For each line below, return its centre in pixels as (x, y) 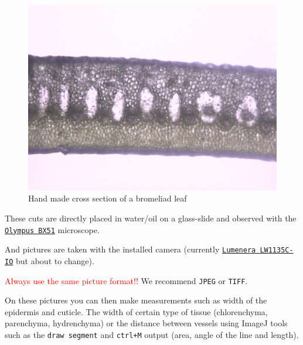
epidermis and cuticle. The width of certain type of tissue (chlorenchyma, (136, 311)
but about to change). (55, 260)
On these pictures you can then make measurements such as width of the (136, 300)
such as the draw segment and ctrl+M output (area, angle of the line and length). (152, 334)
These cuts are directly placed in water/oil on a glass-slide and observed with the (151, 218)
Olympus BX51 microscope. (52, 229)
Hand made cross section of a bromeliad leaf (108, 198)
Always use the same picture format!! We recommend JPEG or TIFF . (126, 280)
